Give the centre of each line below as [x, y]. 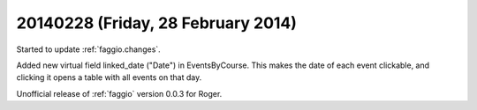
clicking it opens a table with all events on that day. [109, 77]
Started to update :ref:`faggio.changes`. [88, 49]
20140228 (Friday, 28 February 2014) [157, 23]
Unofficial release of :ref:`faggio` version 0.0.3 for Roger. [119, 93]
